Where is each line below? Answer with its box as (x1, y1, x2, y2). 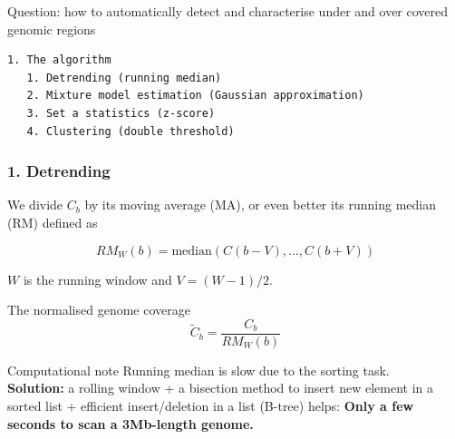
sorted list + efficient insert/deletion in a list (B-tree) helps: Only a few (7, 396, 414, 415)
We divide (7, 195, 63, 214)
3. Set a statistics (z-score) (26, 106, 216, 120)
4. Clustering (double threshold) (26, 124, 235, 138)
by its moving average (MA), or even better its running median (84, 195, 437, 214)
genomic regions (7, 19, 96, 38)
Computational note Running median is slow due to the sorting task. (7, 360, 390, 379)
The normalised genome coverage (7, 300, 190, 319)
